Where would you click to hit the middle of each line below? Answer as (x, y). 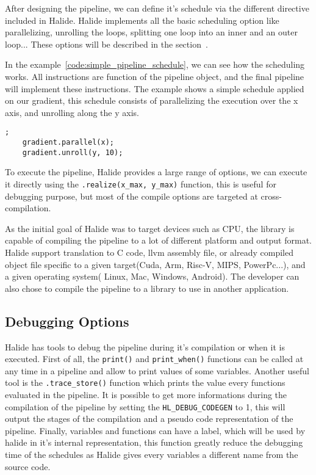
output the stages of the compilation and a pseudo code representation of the (149, 419)
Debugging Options (67, 321)
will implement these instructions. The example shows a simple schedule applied (155, 88)
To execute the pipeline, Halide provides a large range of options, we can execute (156, 172)
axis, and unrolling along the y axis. (72, 112)
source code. (28, 466)
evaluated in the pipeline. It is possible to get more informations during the (146, 395)
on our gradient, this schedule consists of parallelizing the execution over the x (152, 100)
